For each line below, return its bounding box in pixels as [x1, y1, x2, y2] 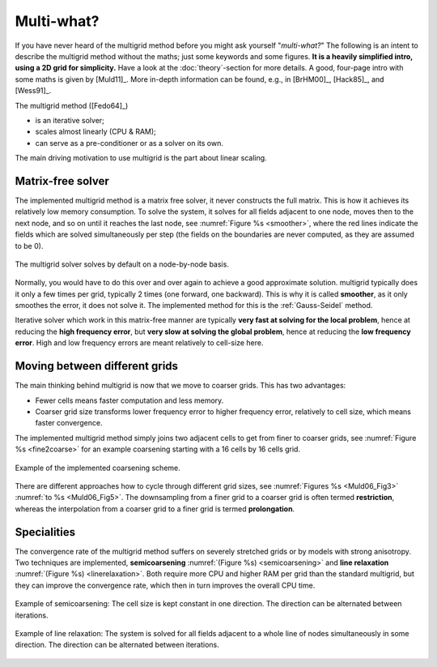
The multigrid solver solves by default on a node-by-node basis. [15, 259, 230, 269]
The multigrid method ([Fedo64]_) [15, 100, 129, 110]
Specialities [15, 525, 76, 539]
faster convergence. [35, 418, 103, 428]
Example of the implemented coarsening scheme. [15, 463, 181, 472]
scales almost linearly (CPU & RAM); [35, 126, 157, 137]
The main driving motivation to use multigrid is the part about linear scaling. [15, 153, 267, 163]
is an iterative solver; [35, 115, 105, 125]
